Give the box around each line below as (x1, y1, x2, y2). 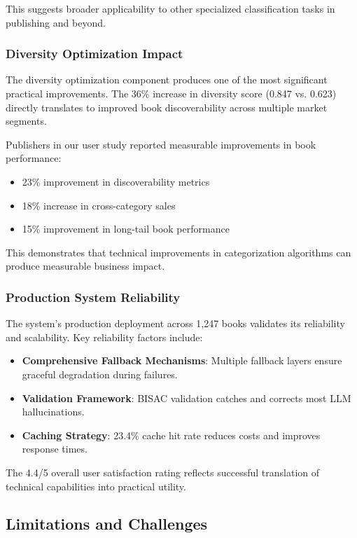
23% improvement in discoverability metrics (22, 174, 210, 188)
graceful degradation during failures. (22, 366, 178, 381)
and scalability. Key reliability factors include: (6, 329, 203, 344)
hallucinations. (22, 404, 85, 419)
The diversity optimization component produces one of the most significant (6, 72, 328, 87)
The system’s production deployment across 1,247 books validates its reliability (6, 316, 345, 331)
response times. (22, 441, 87, 456)
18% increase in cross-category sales (22, 198, 176, 212)
